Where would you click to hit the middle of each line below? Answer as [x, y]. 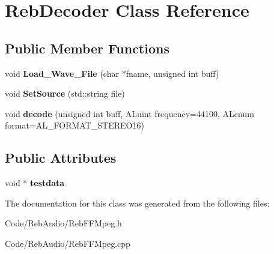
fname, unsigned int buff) [172, 73]
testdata [47, 183]
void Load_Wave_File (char [62, 73]
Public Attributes [61, 158]
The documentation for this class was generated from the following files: [137, 203]
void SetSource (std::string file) [65, 93]
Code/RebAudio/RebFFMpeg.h [63, 223]
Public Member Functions [87, 48]
